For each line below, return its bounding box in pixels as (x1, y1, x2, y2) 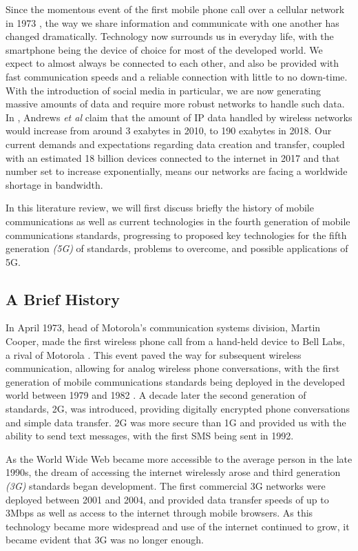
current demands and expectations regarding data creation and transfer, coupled (6, 136, 345, 151)
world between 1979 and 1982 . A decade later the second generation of (6, 388, 306, 402)
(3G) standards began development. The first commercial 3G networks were (6, 479, 326, 493)
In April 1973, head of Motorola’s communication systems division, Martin (6, 320, 321, 335)
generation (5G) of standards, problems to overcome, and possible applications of (6, 241, 348, 256)
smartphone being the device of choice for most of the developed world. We (6, 42, 323, 56)
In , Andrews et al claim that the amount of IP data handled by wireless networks (6, 110, 352, 124)
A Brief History (6, 288, 120, 309)
